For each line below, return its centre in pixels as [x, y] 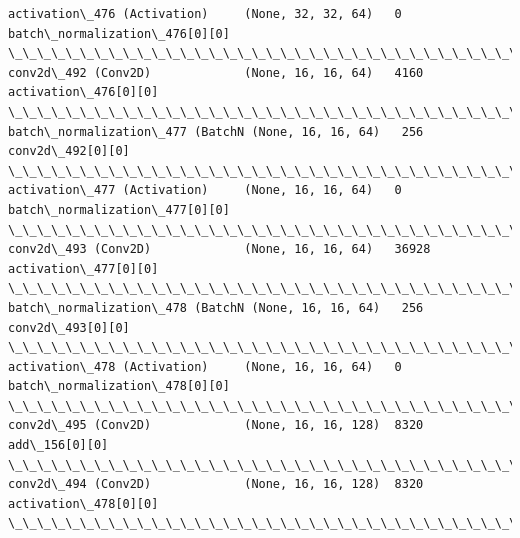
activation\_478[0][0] [83, 503]
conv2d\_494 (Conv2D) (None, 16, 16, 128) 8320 [216, 484]
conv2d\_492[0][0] [69, 151]
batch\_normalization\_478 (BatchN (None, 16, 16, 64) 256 [216, 307]
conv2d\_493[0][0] [69, 327]
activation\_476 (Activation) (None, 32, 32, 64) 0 [205, 14]
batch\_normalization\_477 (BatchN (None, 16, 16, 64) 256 [216, 131]
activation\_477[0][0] [83, 268]
